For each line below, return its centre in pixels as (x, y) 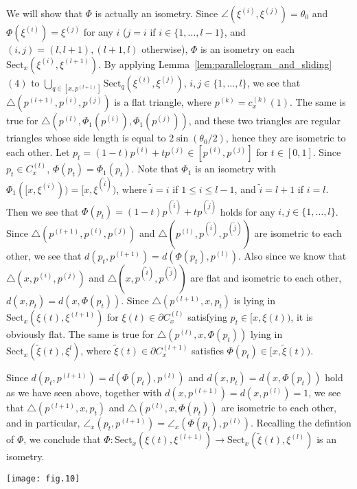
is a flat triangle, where (163, 102)
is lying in (255, 300)
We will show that (44, 13)
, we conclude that (62, 439)
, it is (302, 317)
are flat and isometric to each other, (266, 278)
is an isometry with (236, 169)
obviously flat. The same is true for (80, 334)
